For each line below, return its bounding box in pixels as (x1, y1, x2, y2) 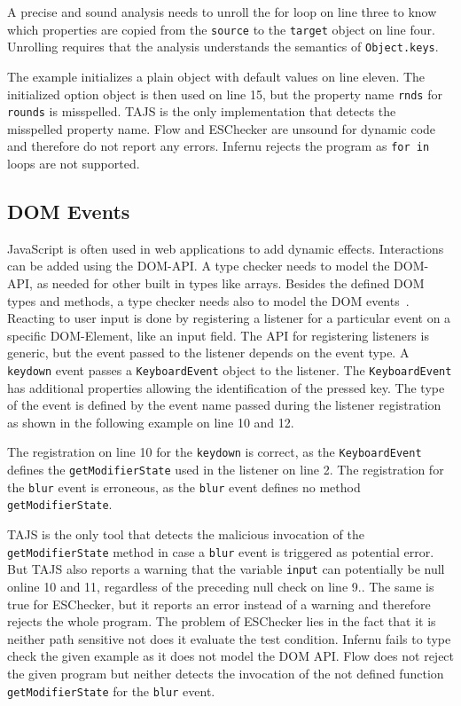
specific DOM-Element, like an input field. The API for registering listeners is (7, 326, 429, 344)
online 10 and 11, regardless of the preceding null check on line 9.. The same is (7, 577, 434, 595)
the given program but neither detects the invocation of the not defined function (7, 663, 444, 682)
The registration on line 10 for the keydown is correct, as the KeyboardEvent (7, 443, 422, 461)
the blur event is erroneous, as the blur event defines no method (7, 477, 361, 496)
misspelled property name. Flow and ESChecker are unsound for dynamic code (7, 119, 436, 137)
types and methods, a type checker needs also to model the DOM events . (7, 291, 410, 310)
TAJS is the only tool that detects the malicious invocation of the (7, 525, 364, 544)
